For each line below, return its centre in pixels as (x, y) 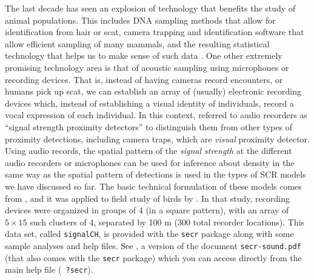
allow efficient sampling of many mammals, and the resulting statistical (137, 43)
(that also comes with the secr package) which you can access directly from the (153, 257)
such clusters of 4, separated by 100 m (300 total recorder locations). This (167, 222)
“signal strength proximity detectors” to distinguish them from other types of (149, 126)
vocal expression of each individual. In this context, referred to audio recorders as (156, 115)
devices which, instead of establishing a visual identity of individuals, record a (149, 103)
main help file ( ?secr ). (49, 269)
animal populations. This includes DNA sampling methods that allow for (140, 20)
